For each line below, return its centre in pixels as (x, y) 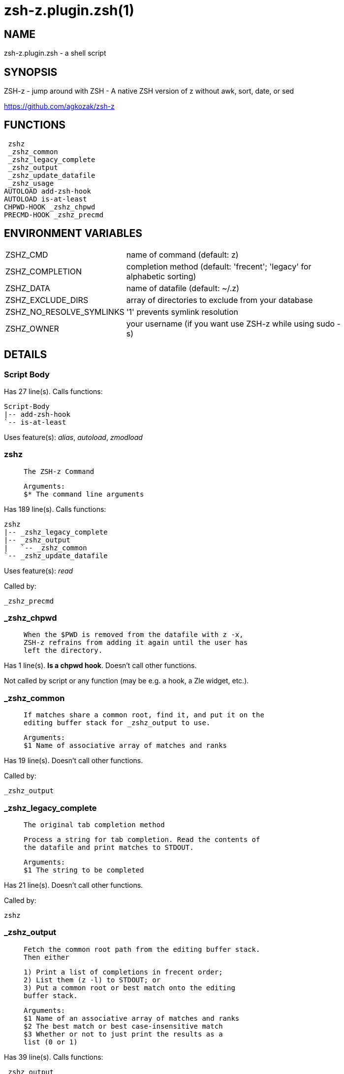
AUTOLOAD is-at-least (46, 199)
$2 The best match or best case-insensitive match (123, 1026)
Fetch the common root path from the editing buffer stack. (142, 949)
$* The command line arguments (84, 494)
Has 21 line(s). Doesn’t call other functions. (74, 885)
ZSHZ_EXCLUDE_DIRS (47, 300)
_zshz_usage (31, 183)
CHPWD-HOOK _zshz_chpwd (50, 207)
